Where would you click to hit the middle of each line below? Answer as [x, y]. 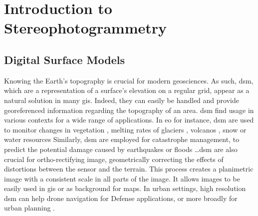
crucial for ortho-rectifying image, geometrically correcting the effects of [114, 159]
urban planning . [29, 208]
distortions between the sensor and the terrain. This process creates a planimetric [129, 169]
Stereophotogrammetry [86, 28]
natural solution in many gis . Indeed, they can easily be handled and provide [122, 100]
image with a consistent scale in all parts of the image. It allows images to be [122, 178]
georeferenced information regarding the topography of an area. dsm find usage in [129, 110]
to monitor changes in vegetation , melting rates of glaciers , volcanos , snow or [125, 129]
